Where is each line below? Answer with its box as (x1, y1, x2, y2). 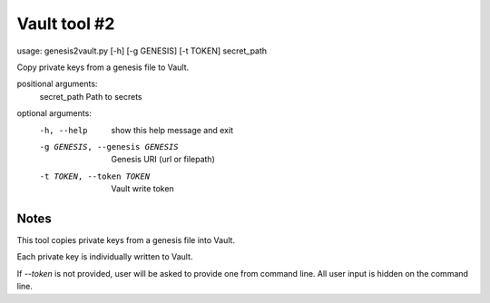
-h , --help (39, 125, 88, 135)
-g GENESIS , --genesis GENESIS (39, 142, 179, 151)
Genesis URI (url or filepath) (111, 154, 215, 165)
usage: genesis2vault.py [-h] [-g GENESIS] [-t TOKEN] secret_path (16, 45, 268, 56)
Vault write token (111, 183, 174, 194)
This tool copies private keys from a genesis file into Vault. (16, 234, 236, 245)
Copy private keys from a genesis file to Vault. (16, 62, 190, 73)
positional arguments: (16, 78, 98, 90)
